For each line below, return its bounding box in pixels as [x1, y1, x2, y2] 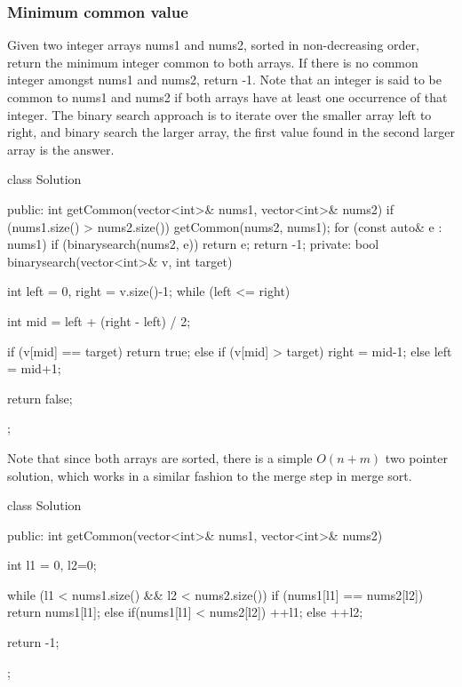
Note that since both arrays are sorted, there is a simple [7, 448, 313, 467]
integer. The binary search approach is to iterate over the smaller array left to [7, 105, 432, 124]
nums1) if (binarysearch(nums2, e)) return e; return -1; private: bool [7, 235, 379, 253]
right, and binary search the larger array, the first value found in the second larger [7, 123, 455, 141]
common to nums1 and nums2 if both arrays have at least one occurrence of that [7, 88, 448, 106]
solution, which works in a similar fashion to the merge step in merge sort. [7, 466, 412, 484]
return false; [7, 388, 73, 407]
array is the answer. [7, 140, 115, 158]
